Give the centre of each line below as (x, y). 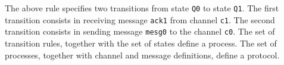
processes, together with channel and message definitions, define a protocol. (142, 55)
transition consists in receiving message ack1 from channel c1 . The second (140, 19)
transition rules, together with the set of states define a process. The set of (141, 43)
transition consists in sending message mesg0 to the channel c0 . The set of (140, 31)
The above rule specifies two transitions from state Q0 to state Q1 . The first (142, 8)
